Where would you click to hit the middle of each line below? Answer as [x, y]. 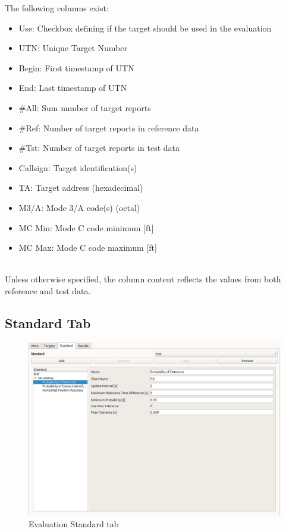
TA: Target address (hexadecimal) [81, 188]
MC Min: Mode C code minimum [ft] [86, 227]
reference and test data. [48, 290]
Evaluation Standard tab [74, 523]
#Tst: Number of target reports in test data [99, 148]
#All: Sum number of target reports [85, 107]
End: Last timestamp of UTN [73, 88]
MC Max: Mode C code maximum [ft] [88, 248]
